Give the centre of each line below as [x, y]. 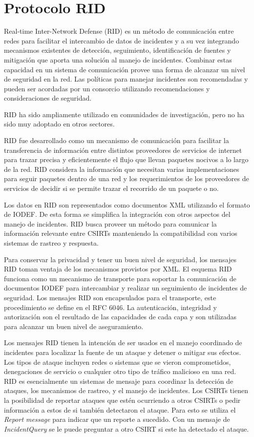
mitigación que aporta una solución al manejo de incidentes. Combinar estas [118, 59]
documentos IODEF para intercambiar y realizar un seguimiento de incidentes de [126, 288]
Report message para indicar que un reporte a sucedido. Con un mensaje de [117, 419]
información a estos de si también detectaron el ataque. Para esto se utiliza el [120, 409]
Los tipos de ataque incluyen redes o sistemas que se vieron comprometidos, [117, 362]
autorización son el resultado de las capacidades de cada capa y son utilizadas [120, 317]
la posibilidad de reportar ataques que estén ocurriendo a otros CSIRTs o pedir [122, 400]
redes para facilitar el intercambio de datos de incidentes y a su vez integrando [122, 40]
